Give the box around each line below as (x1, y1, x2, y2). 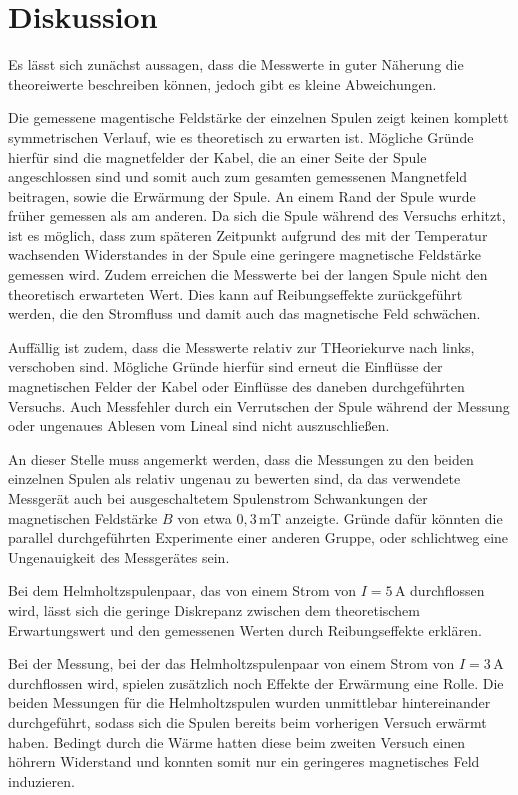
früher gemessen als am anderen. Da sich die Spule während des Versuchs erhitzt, (8, 205, 506, 226)
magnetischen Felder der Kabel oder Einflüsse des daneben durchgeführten (8, 376, 465, 397)
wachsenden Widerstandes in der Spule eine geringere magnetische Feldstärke (8, 244, 481, 265)
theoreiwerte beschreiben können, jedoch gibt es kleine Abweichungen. (8, 73, 437, 94)
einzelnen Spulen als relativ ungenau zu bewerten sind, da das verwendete (8, 468, 461, 489)
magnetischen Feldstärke (8, 507, 158, 528)
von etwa (177, 507, 232, 528)
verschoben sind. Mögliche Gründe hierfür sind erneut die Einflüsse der (8, 356, 443, 377)
